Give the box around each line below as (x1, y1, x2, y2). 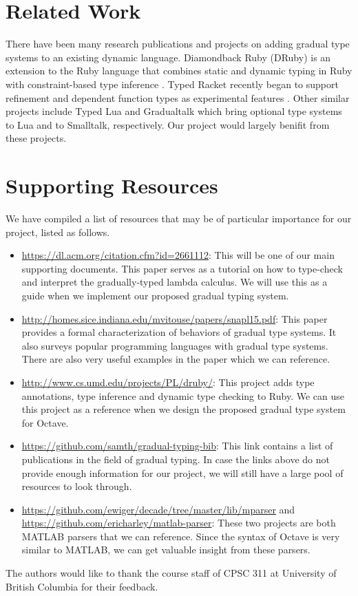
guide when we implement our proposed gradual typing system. (21, 288, 289, 302)
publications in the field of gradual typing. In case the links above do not (21, 451, 330, 466)
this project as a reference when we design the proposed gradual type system (21, 402, 346, 416)
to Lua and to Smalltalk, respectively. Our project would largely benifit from (6, 117, 330, 131)
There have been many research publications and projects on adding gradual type (6, 36, 350, 51)
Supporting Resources (6, 171, 218, 200)
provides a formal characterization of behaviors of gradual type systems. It (21, 325, 337, 339)
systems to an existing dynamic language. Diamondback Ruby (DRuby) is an (6, 50, 331, 64)
